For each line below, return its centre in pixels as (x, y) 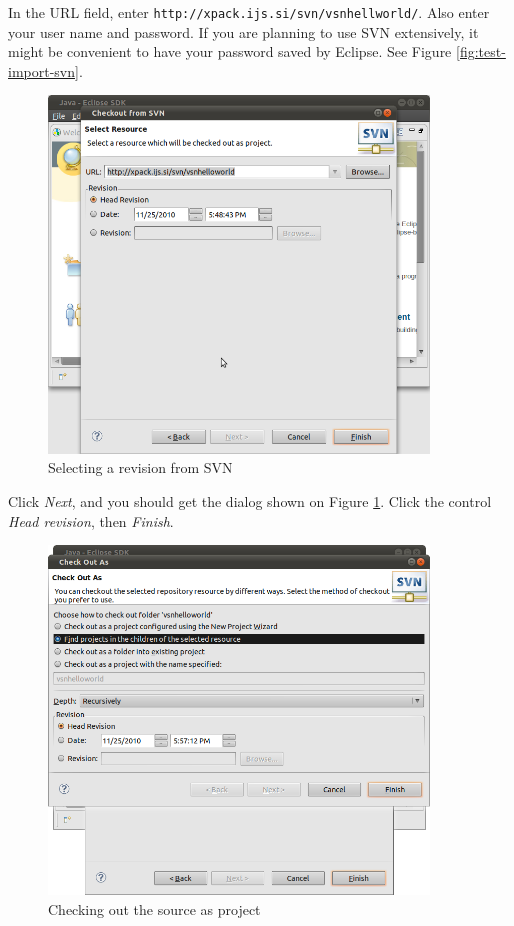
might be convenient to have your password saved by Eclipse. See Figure (230, 51)
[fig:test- (481, 51)
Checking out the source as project (154, 908)
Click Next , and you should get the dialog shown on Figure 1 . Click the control (250, 501)
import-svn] (43, 70)
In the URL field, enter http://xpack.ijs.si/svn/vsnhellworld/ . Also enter (249, 12)
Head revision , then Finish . (91, 520)
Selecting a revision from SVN (140, 467)
